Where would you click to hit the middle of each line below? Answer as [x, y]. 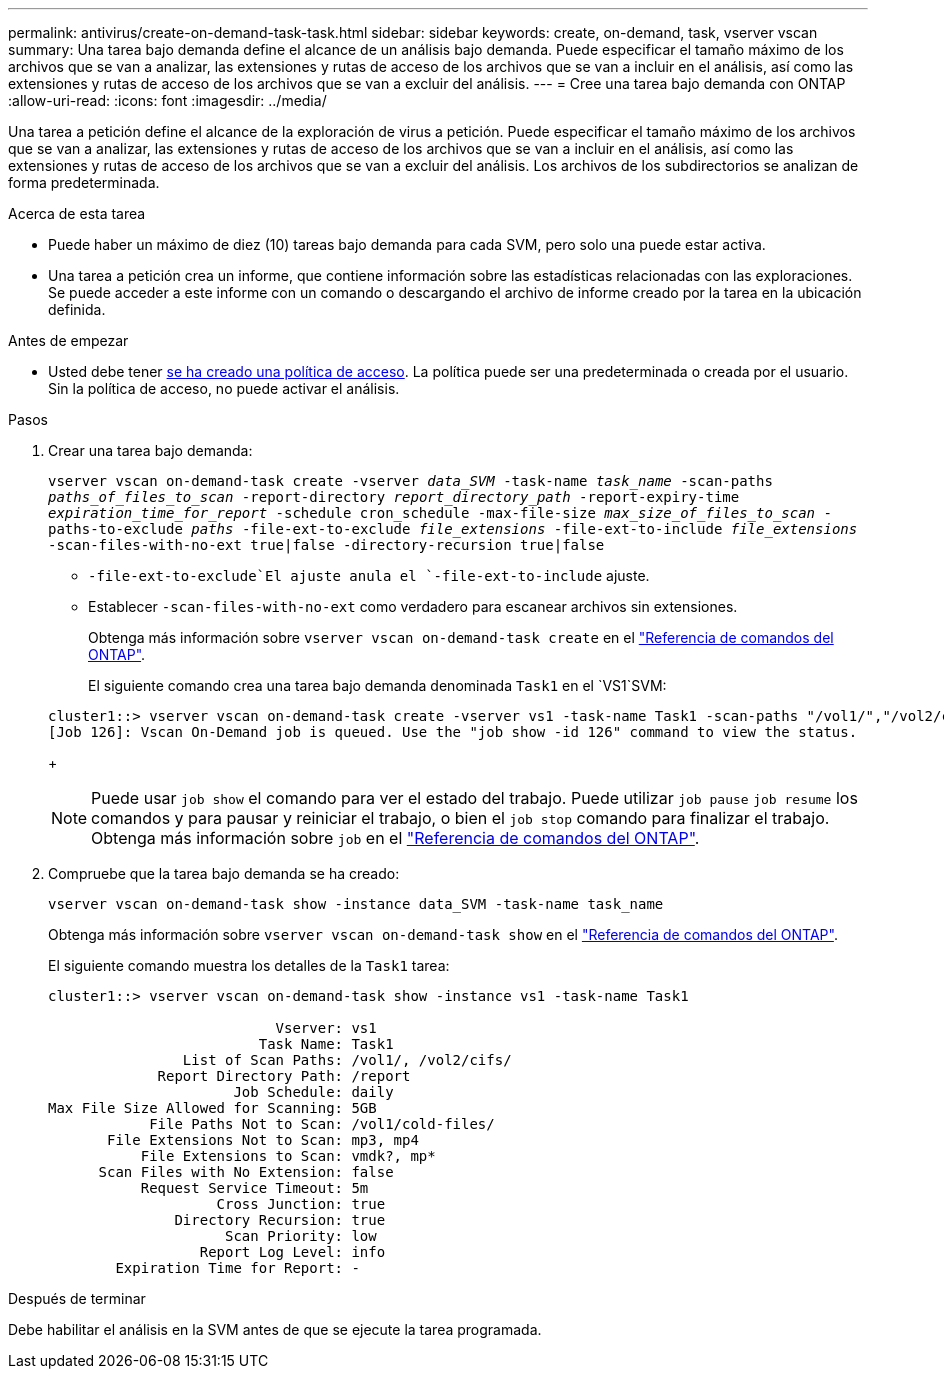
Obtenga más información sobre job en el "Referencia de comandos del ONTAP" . [395, 838]
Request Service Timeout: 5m [254, 1188]
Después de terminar [77, 1298]
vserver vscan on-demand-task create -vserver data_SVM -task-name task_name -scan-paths [410, 481]
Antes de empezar [68, 340]
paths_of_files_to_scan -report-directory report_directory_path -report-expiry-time [394, 497]
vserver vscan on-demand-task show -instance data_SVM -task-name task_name [356, 904]
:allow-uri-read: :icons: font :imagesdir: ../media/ [167, 100]
